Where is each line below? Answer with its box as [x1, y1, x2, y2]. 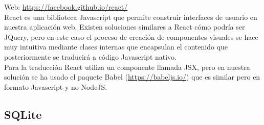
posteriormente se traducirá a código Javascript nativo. [4, 51, 177, 62]
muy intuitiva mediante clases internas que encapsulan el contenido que [4, 41, 228, 52]
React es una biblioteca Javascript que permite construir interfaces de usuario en [4, 11, 257, 22]
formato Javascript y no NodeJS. [4, 81, 107, 92]
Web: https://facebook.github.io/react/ [4, 2, 128, 12]
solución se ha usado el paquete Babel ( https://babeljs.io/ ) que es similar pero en [4, 71, 260, 82]
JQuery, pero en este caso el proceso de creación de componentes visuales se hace [4, 31, 258, 42]
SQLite [4, 106, 42, 122]
